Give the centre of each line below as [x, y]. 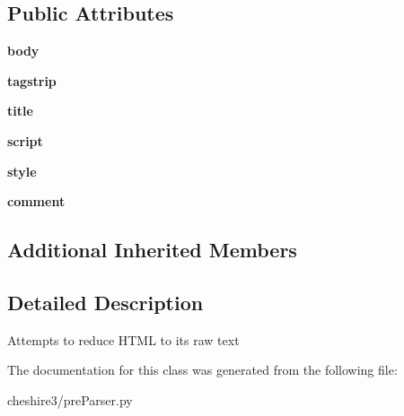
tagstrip [32, 80]
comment [36, 201]
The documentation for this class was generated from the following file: [202, 370]
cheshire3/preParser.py [70, 399]
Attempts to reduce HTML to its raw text [123, 339]
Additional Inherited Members [152, 250]
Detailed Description [105, 302]
